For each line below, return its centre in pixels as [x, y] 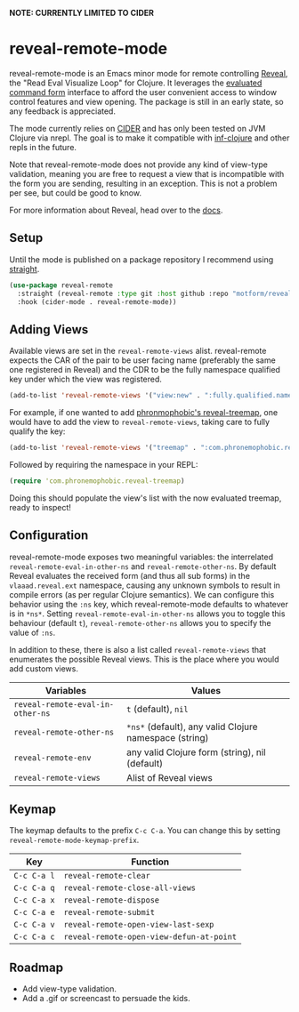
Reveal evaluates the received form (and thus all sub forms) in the [130, 575]
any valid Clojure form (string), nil [196, 752]
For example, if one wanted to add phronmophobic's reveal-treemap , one [144, 413]
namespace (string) [167, 737]
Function [150, 862]
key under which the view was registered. [86, 379]
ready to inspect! [40, 507]
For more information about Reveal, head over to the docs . [116, 210]
